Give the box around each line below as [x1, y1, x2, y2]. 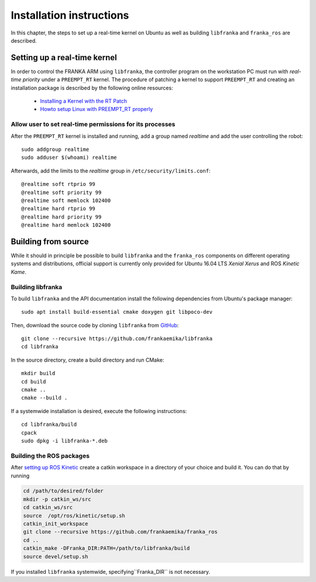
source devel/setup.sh [23, 553, 88, 560]
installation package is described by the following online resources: [11, 84, 173, 91]
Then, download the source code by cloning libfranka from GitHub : [11, 321, 179, 328]
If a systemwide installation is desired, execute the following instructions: [11, 407, 187, 414]
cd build [21, 378, 46, 385]
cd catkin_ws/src [23, 504, 73, 511]
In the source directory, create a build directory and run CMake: [11, 356, 164, 363]
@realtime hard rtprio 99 [21, 205, 96, 212]
